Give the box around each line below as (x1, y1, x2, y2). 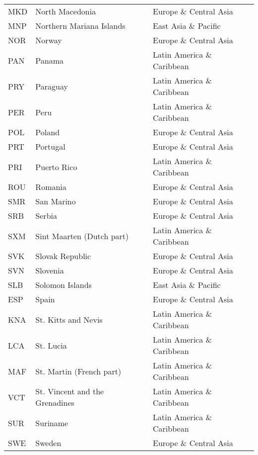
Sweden (35, 437, 62, 449)
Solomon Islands (35, 279, 92, 290)
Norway (35, 34, 62, 46)
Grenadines (35, 397, 74, 408)
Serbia (35, 210, 57, 221)
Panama (35, 54, 64, 66)
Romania (35, 181, 66, 192)
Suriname (35, 417, 68, 429)
